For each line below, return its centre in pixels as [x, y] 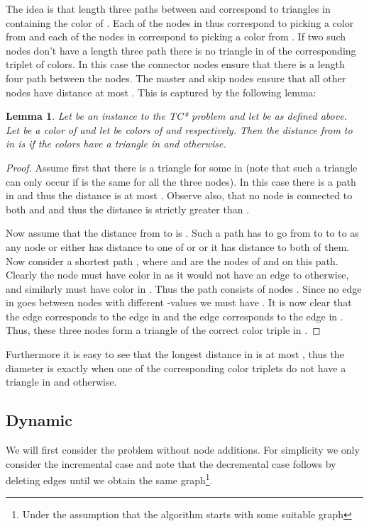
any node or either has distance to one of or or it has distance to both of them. [178, 246]
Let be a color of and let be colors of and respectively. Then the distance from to [179, 129]
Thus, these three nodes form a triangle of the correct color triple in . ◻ [163, 330]
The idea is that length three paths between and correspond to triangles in [168, 9]
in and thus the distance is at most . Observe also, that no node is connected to [179, 195]
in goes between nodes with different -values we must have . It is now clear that [179, 302]
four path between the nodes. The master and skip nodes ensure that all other [176, 78]
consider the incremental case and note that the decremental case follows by [171, 463]
